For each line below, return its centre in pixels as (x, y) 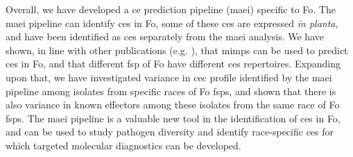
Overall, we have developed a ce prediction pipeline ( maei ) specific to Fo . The (171, 9)
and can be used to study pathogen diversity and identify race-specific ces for (170, 132)
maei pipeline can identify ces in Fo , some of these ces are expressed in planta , (172, 23)
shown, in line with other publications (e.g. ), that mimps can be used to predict (177, 50)
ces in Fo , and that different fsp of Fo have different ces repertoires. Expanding (173, 64)
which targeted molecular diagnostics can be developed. (123, 145)
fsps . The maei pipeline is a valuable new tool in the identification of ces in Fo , (173, 118)
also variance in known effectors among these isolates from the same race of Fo (173, 105)
